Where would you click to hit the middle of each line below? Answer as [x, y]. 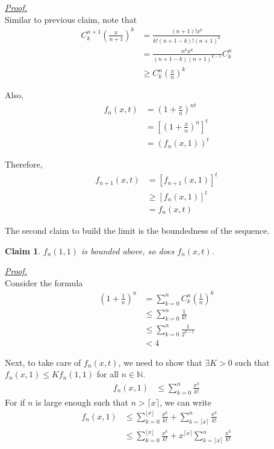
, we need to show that [160, 362]
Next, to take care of [43, 362]
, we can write [185, 402]
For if [15, 402]
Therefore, [24, 164]
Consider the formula [44, 282]
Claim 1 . [23, 250]
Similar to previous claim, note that [71, 19]
